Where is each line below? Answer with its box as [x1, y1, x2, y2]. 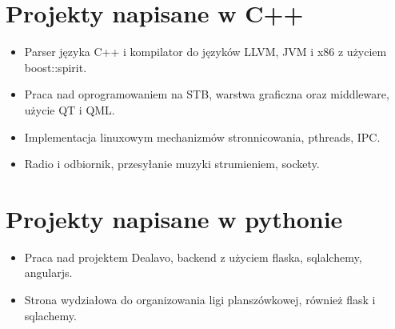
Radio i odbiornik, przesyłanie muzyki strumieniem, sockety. [24, 155, 320, 172]
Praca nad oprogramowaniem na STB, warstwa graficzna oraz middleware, [24, 86, 389, 102]
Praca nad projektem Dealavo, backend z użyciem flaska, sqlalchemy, [24, 248, 362, 265]
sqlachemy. [24, 307, 77, 323]
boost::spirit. [24, 58, 87, 75]
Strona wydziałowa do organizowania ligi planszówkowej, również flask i [24, 291, 376, 307]
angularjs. [24, 264, 73, 281]
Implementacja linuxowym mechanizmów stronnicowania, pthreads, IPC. [24, 128, 381, 145]
